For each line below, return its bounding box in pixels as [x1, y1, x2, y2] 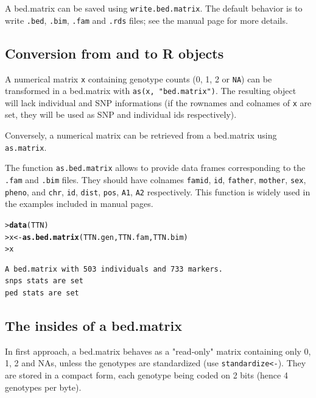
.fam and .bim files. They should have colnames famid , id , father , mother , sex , [5, 173, 306, 186]
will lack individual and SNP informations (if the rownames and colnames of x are [5, 96, 312, 109]
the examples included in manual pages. [5, 197, 153, 210]
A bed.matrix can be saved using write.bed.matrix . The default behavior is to [5, 2, 303, 14]
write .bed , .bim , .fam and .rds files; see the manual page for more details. [5, 13, 288, 26]
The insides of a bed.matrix [5, 316, 182, 335]
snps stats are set [5, 277, 83, 286]
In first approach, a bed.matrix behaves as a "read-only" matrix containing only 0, [5, 344, 311, 357]
